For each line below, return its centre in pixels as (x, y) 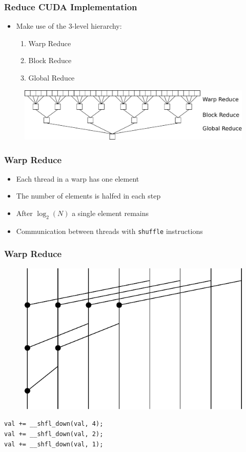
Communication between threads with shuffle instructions (109, 231)
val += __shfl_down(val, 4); (54, 424)
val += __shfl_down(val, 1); (54, 444)
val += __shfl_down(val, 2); (54, 434)
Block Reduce (50, 60)
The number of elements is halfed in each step (88, 196)
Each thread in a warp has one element (78, 178)
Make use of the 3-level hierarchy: (69, 26)
